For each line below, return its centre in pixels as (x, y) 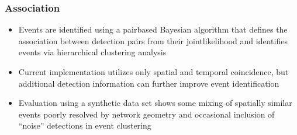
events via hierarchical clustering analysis (92, 52)
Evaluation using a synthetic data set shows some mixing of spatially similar (155, 103)
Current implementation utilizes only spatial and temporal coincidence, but (153, 72)
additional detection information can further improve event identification (149, 83)
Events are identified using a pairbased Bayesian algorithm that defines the (153, 29)
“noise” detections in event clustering (85, 125)
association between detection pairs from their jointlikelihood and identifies (153, 40)
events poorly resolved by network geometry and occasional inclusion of (146, 114)
